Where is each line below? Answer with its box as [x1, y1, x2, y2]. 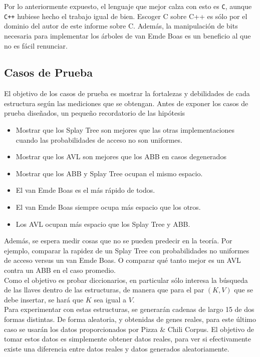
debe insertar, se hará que [4, 294, 84, 304]
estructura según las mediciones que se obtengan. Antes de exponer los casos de [4, 98, 248, 108]
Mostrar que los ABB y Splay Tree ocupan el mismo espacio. [16, 168, 203, 178]
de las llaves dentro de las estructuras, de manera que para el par [4, 284, 204, 295]
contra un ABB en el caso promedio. [4, 265, 116, 275]
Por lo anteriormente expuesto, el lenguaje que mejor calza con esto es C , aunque [4, 1, 252, 11]
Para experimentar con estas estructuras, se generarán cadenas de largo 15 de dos [4, 304, 254, 314]
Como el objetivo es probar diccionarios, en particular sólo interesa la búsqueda [4, 274, 248, 285]
